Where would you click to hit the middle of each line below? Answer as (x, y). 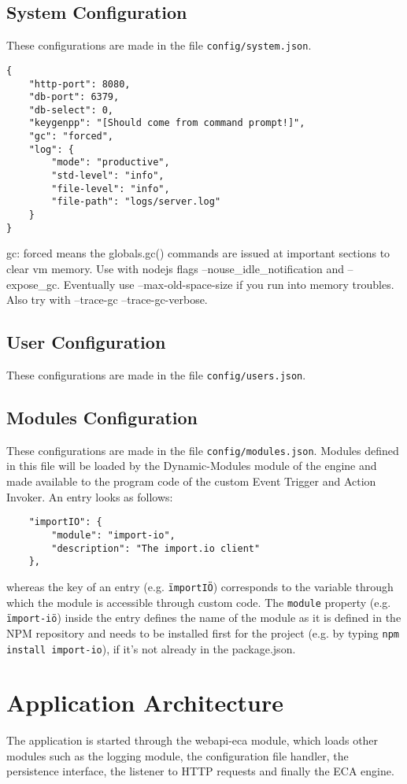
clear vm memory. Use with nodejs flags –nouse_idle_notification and (175, 268)
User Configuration (86, 342)
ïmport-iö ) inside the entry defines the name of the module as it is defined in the (204, 618)
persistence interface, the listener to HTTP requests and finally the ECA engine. (200, 771)
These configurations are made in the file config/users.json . (156, 374)
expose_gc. (33, 284)
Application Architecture (145, 703)
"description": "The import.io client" (156, 548)
